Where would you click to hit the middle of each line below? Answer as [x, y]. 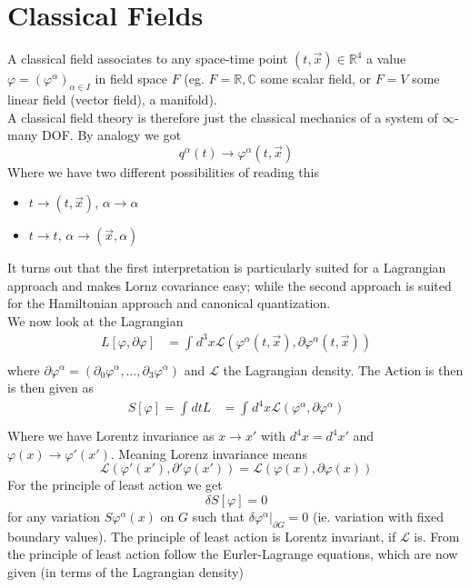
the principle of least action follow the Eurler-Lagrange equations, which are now [233, 554]
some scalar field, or [316, 79]
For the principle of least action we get [115, 485]
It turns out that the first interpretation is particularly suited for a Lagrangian [227, 268]
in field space [131, 79]
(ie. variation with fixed [378, 516]
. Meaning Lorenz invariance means [209, 453]
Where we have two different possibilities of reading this [164, 171]
